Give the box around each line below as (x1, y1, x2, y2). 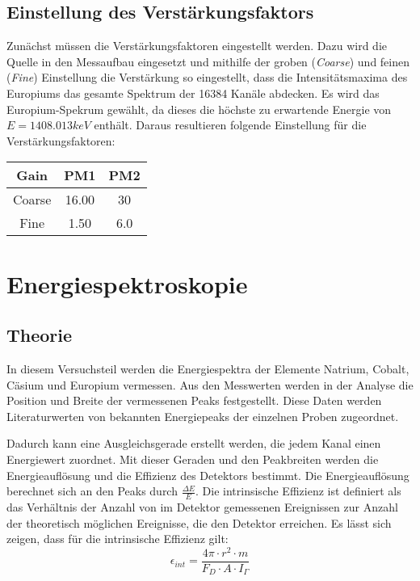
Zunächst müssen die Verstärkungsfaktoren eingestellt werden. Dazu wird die (6, 37, 388, 54)
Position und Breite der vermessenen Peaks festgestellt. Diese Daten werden (6, 392, 382, 409)
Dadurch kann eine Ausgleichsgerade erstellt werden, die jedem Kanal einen (6, 435, 381, 452)
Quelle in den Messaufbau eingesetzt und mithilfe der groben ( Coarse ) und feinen (6, 53, 410, 69)
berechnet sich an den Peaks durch (6, 482, 178, 499)
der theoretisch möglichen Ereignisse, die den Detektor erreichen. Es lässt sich (6, 514, 392, 531)
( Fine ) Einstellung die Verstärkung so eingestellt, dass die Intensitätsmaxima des (6, 69, 408, 86)
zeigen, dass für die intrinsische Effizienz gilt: (6, 530, 229, 547)
